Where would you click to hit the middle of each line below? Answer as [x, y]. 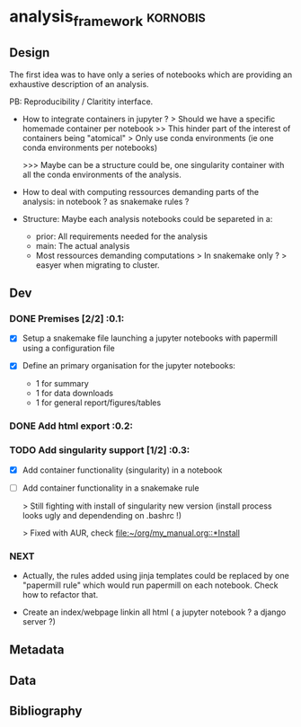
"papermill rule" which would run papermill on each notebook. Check [150, 585]
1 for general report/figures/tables [98, 403]
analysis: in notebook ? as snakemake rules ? [106, 201]
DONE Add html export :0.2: [71, 426]
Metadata [37, 650]
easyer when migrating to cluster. [97, 265]
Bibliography [46, 711]
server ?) [39, 622]
